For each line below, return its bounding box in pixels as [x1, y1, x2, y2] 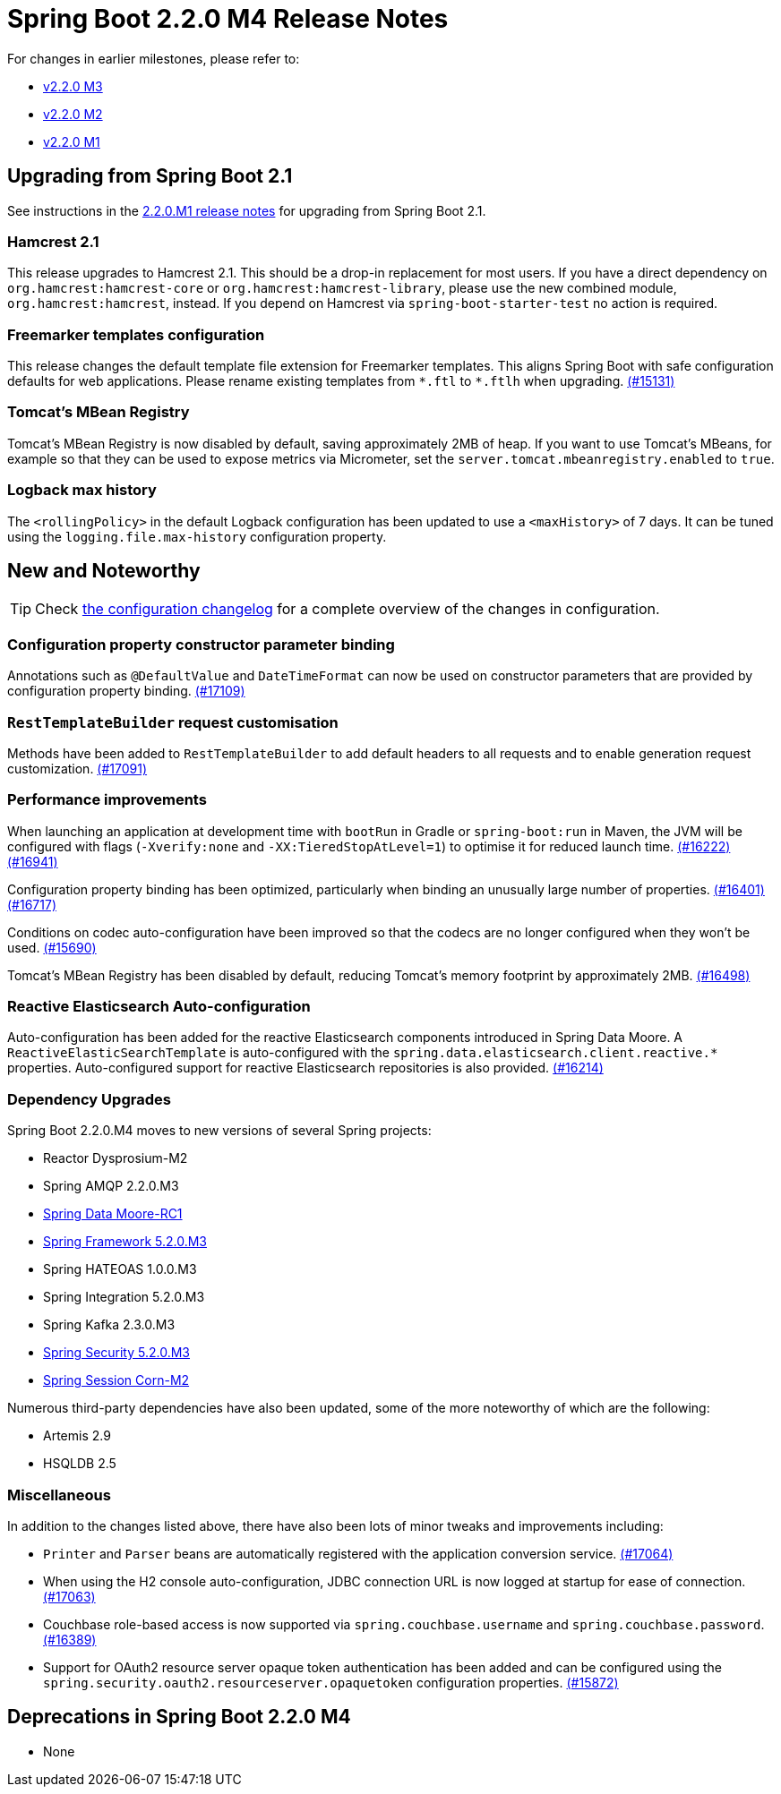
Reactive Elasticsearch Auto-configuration [7, 997, 311, 1016]
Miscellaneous [7, 1485, 111, 1504]
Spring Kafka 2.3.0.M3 [43, 1317, 176, 1333]
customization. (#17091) [7, 760, 148, 776]
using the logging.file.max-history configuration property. [7, 528, 387, 544]
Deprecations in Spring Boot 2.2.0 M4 [7, 1705, 351, 1729]
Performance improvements [7, 790, 207, 809]
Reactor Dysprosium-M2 [43, 1150, 188, 1166]
